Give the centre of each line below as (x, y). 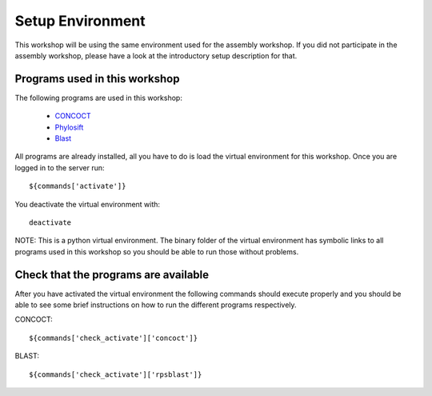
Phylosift (69, 127)
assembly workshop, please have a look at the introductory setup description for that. (156, 55)
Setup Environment (80, 21)
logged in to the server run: (60, 167)
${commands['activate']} (78, 186)
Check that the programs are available (112, 275)
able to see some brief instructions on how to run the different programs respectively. (156, 305)
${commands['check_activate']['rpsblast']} (116, 374)
